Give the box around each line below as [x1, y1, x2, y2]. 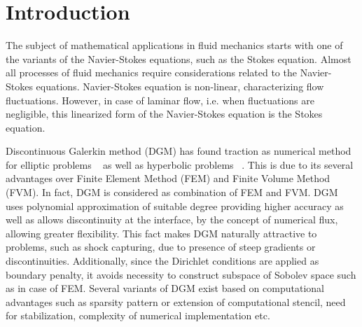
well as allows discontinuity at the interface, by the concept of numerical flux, [6, 212, 338, 227]
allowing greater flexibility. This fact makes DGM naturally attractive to [6, 225, 317, 240]
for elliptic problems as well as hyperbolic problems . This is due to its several [6, 157, 354, 172]
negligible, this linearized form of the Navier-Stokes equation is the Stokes [6, 106, 323, 121]
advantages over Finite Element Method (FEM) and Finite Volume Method [6, 171, 330, 186]
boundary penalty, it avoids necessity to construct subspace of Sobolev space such [6, 267, 356, 281]
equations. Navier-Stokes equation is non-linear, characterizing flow [36, 78, 324, 93]
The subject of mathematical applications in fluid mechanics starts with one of [6, 38, 343, 53]
